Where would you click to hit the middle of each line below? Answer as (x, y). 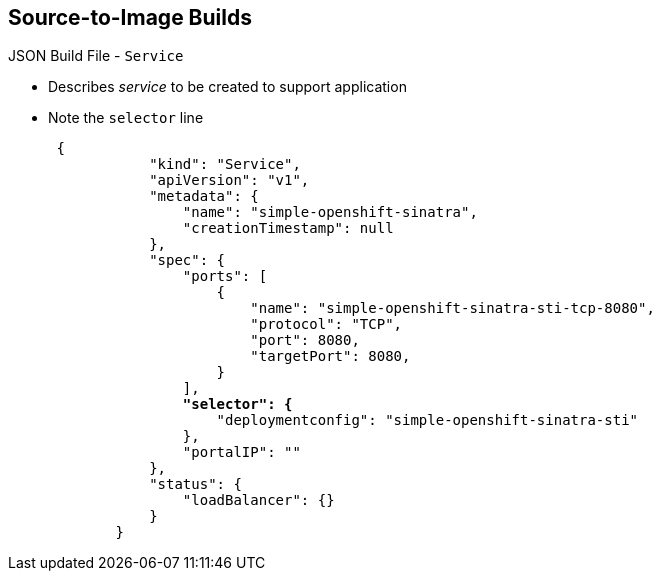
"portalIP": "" (241, 452)
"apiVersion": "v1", (229, 180)
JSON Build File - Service (96, 56)
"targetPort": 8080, (330, 356)
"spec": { (187, 260)
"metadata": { (204, 196)
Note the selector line (126, 118)
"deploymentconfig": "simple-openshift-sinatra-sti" (427, 420)
